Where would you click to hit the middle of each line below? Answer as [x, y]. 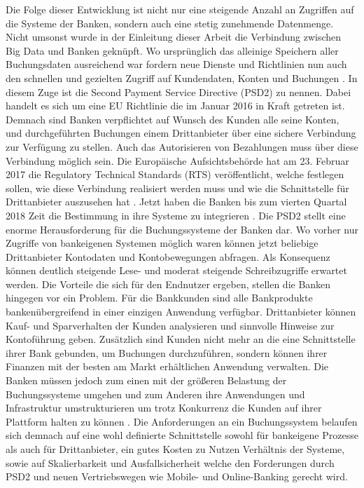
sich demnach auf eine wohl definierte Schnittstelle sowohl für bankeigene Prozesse [182, 435]
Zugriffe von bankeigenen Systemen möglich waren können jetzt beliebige [162, 243]
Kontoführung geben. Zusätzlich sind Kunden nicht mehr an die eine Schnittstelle [181, 339]
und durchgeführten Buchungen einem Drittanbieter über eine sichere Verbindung [181, 133]
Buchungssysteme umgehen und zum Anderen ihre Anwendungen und [155, 394]
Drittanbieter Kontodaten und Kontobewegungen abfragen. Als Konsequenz [168, 256]
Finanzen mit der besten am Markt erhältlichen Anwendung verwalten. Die [167, 366]
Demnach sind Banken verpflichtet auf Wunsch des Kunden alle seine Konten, [173, 119]
